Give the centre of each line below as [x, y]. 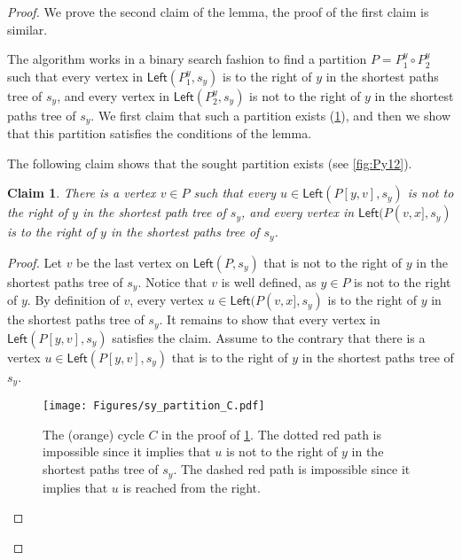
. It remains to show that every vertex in [270, 319]
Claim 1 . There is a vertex [82, 193]
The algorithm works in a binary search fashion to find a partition [187, 59]
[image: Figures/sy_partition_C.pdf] [154, 406]
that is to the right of [230, 357]
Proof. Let [35, 262]
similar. [27, 29]
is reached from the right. [192, 487]
